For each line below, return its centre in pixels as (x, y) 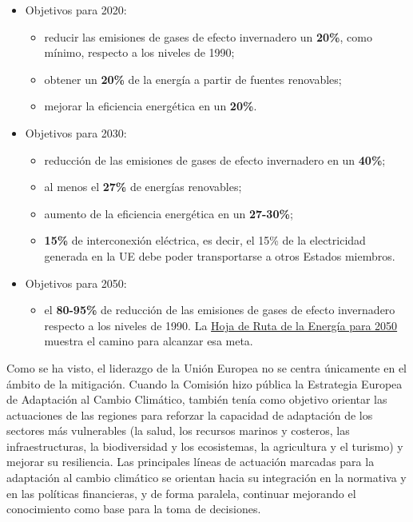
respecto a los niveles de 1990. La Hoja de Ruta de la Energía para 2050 (221, 325)
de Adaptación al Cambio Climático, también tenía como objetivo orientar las (197, 399)
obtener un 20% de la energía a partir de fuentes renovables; (193, 79)
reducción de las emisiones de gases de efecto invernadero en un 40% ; (215, 159)
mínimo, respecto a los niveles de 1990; (139, 52)
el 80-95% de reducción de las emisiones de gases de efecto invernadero (220, 310)
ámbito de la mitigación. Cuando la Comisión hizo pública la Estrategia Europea (205, 383)
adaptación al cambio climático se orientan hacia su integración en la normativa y (206, 478)
